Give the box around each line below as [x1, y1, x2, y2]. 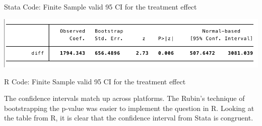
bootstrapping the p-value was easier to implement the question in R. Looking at [4, 102, 254, 113]
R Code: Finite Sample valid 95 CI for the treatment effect [4, 76, 186, 86]
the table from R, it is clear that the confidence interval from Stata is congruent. [4, 112, 253, 123]
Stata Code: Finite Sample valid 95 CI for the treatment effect [4, 1, 197, 12]
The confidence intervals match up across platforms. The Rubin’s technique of [4, 93, 245, 103]
